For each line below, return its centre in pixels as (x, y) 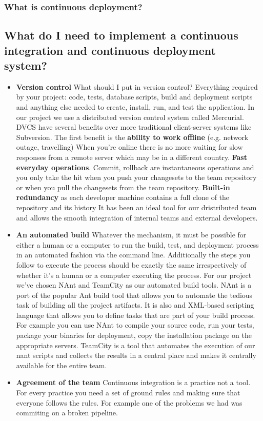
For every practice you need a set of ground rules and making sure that (128, 393)
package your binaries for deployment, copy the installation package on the (134, 335)
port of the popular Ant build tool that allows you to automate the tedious (134, 295)
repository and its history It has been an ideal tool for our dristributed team (136, 207)
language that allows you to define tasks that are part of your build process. (136, 315)
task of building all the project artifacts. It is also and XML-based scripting (135, 305)
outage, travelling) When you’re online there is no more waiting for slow (129, 147)
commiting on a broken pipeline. (67, 413)
